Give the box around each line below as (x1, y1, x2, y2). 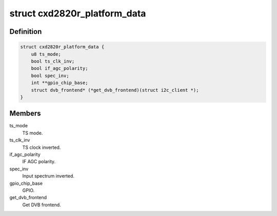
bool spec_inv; (31, 72, 69, 78)
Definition (9, 27, 42, 36)
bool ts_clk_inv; (31, 58, 75, 64)
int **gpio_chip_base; (31, 80, 88, 86)
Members (9, 109, 41, 118)
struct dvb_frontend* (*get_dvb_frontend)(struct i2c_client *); (31, 87, 199, 93)
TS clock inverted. (22, 144, 61, 150)
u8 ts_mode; (31, 51, 62, 57)
